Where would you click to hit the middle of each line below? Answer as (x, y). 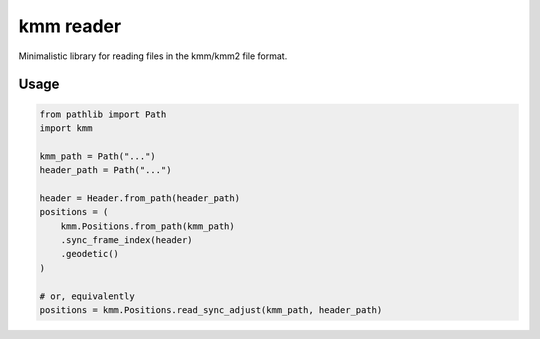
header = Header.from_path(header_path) (139, 198)
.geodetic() (90, 254)
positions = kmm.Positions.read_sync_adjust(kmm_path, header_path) (211, 310)
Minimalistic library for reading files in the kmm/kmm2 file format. (153, 56)
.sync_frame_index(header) (127, 240)
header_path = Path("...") (105, 170)
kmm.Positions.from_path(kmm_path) (147, 226)
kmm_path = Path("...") (98, 156)
